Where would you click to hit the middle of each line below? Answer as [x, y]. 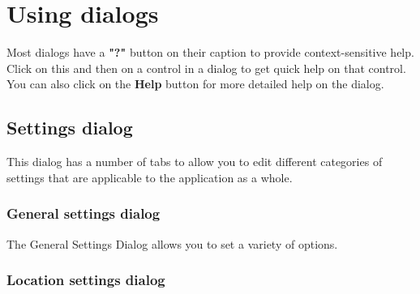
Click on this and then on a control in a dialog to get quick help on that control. [206, 68]
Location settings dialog [86, 280]
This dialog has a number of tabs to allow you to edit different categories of [195, 162]
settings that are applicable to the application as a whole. [150, 177]
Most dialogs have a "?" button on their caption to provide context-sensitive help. [210, 52]
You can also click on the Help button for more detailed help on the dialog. [195, 84]
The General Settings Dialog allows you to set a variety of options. [172, 243]
